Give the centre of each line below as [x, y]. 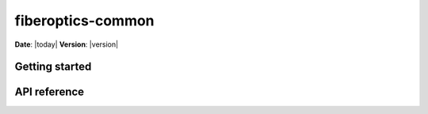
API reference [50, 92]
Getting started [53, 67]
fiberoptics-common [84, 21]
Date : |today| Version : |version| [67, 44]
